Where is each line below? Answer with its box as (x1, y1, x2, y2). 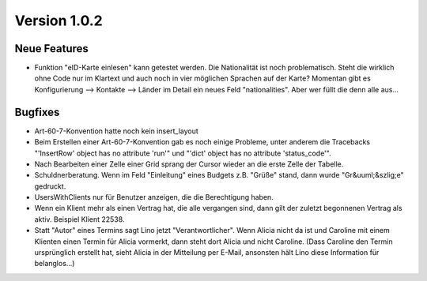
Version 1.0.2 (14, 12, 103, 29)
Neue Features (14, 42, 89, 55)
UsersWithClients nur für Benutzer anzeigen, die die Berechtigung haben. (34, 193, 274, 202)
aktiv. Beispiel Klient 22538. (34, 214, 125, 224)
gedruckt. (34, 182, 66, 191)
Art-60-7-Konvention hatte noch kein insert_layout (34, 126, 199, 136)
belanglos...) (34, 259, 75, 268)
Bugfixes (14, 105, 60, 118)
